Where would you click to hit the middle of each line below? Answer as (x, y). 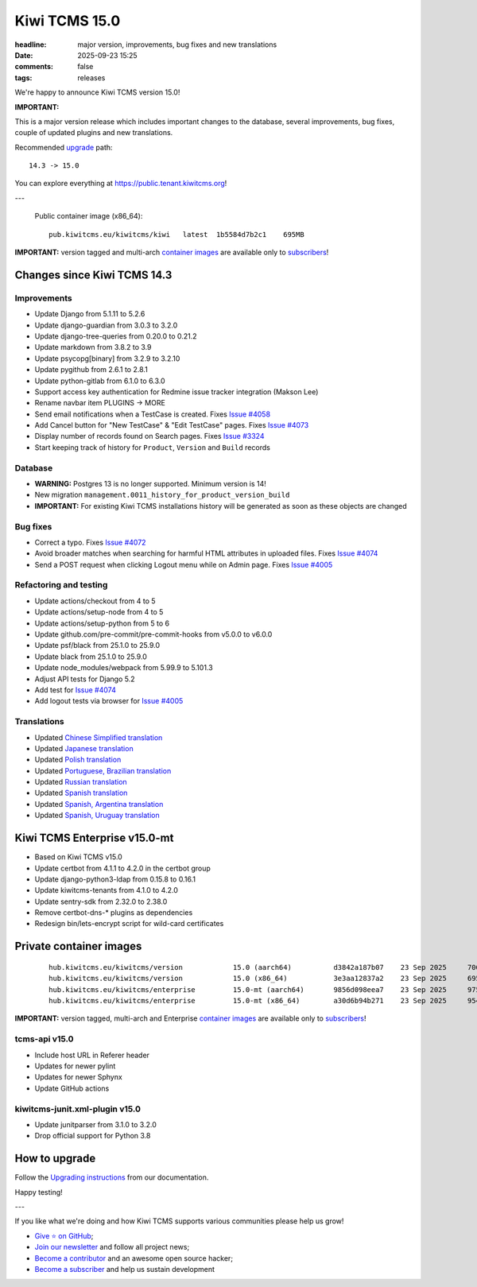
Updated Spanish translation (81, 793)
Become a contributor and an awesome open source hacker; (134, 1258)
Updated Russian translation (81, 782)
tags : (23, 78)
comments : (34, 67)
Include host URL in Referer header (92, 1055)
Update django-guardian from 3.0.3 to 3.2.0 (106, 325)
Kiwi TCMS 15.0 (68, 21)
